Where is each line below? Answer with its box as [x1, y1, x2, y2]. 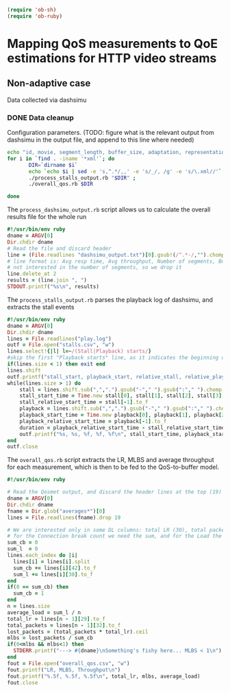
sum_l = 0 [7, 546, 38, 552]
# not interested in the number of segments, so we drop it [7, 264, 183, 271]
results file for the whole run [7, 213, 87, 221]
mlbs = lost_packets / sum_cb [7, 635, 94, 641]
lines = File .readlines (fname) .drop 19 [7, 514, 121, 521]
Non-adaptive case [7, 77, 91, 89]
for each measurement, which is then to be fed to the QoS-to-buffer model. [7, 463, 220, 472]
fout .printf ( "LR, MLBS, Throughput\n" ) [7, 666, 121, 674]
